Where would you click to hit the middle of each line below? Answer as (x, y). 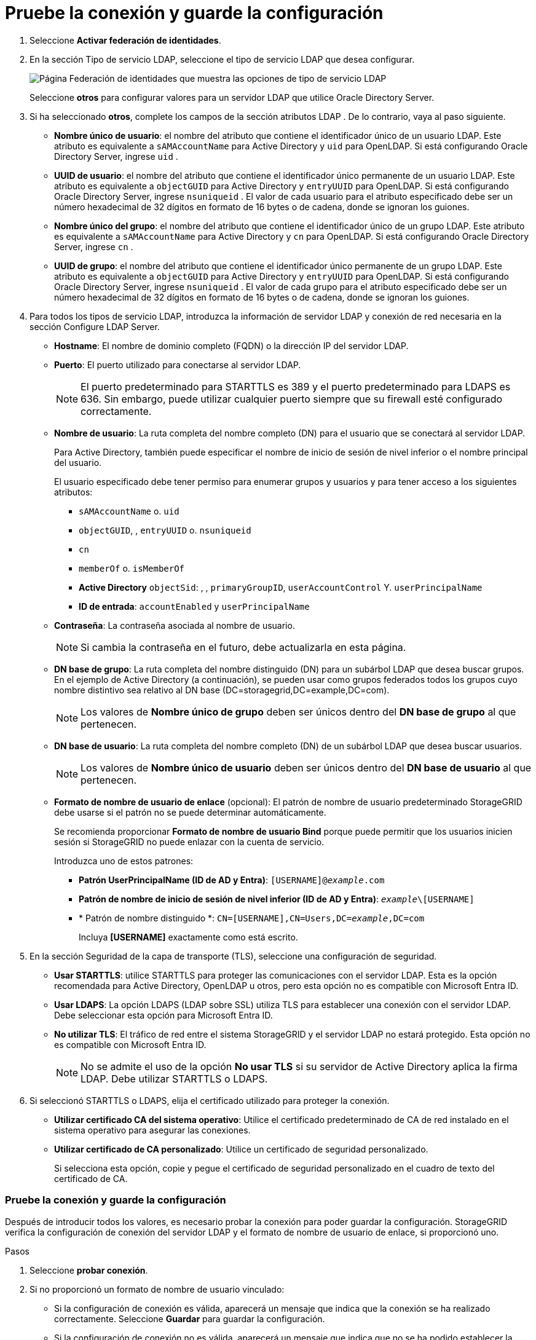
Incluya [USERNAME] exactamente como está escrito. (188, 937)
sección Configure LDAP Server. (95, 326)
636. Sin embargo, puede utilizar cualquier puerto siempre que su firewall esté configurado (292, 399)
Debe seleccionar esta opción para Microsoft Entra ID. (164, 1015)
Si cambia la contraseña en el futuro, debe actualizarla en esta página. (243, 647)
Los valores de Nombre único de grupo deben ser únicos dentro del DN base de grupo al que (298, 711)
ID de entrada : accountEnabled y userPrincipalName (194, 606)
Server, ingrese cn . (94, 246)
